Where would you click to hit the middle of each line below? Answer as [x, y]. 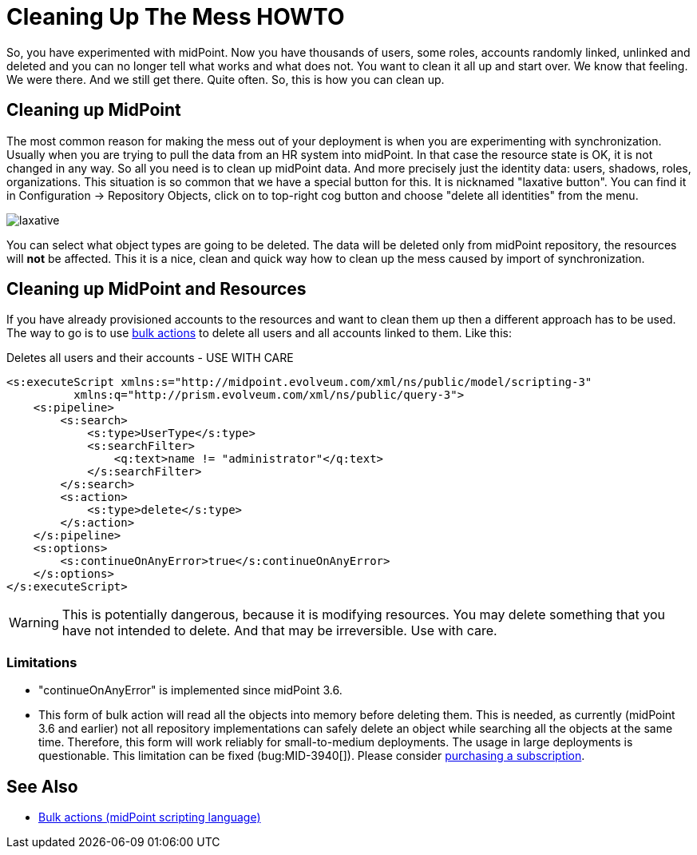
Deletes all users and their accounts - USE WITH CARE [150, 358]
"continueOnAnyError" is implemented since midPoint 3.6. [190, 690]
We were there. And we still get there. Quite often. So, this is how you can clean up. [226, 79]
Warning [34, 623]
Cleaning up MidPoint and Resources [156, 289]
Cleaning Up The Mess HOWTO [176, 17]
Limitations [42, 662]
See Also [42, 786]
